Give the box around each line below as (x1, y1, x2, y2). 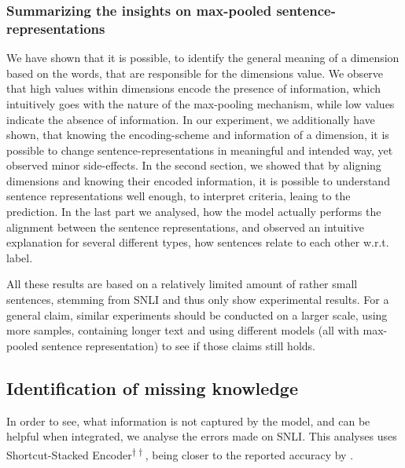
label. (6, 249, 33, 265)
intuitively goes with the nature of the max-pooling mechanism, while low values (6, 95, 395, 112)
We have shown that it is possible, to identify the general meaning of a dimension (6, 49, 399, 66)
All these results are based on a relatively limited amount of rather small (6, 276, 358, 292)
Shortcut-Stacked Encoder (6, 446, 132, 463)
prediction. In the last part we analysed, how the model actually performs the (6, 203, 381, 220)
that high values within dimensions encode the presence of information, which (6, 80, 381, 97)
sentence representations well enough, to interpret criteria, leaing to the (6, 188, 351, 204)
